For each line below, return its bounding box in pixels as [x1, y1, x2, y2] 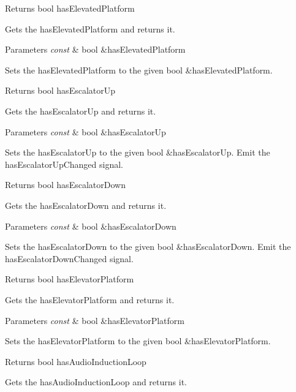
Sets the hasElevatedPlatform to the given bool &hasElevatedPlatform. [5, 63, 273, 76]
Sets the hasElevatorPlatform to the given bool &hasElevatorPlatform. [5, 334, 271, 347]
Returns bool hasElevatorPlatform [5, 273, 134, 285]
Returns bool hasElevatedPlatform [5, 2, 135, 14]
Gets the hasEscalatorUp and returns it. [5, 104, 156, 117]
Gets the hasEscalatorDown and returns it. [5, 198, 167, 211]
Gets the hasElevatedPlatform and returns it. [5, 22, 175, 35]
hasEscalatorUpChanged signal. [5, 157, 123, 170]
